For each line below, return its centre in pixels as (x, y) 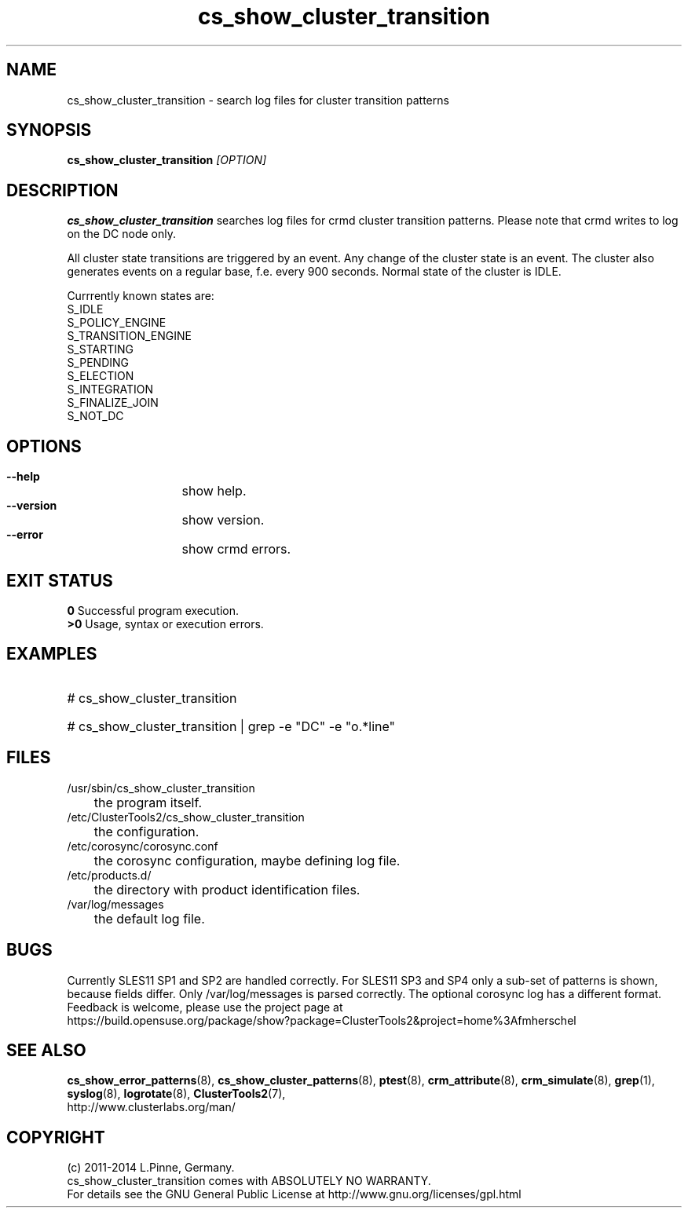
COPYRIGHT (56, 1137)
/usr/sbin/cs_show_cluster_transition (161, 788)
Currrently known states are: (141, 296)
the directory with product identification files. (227, 889)
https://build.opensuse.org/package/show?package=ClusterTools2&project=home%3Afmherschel (322, 1020)
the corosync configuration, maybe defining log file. (247, 860)
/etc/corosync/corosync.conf (143, 846)
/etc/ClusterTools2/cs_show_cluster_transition (186, 817)
